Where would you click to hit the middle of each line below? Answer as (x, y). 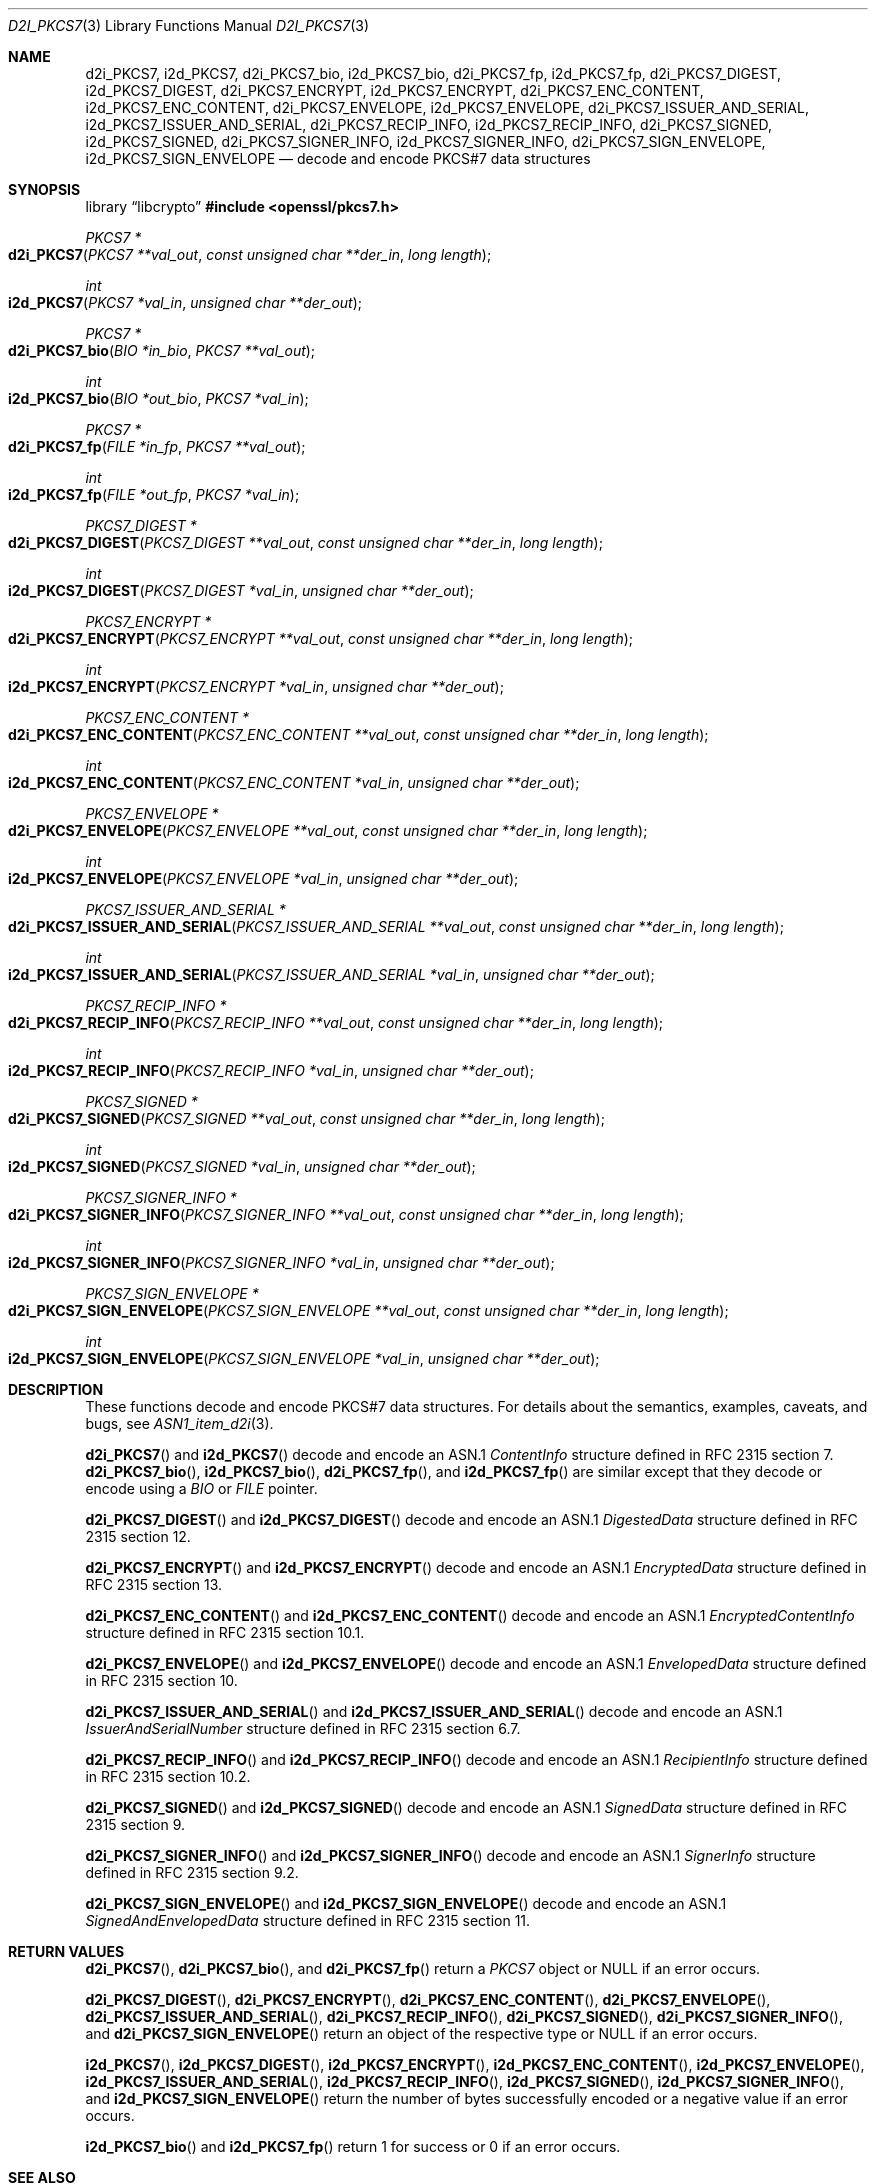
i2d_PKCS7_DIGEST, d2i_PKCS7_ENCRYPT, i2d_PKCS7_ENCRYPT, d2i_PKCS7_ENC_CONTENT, (394, 90)
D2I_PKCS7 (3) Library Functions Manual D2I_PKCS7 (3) (189, 25)
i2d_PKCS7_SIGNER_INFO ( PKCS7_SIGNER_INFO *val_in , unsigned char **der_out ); (281, 1262)
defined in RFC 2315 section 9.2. (192, 1872)
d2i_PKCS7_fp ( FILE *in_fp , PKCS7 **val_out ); (157, 446)
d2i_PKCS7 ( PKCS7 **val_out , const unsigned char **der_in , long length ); (250, 254)
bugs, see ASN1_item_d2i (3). (179, 1423)
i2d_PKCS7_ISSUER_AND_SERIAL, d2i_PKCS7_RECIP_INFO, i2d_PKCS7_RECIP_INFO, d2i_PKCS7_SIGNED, (429, 124)
